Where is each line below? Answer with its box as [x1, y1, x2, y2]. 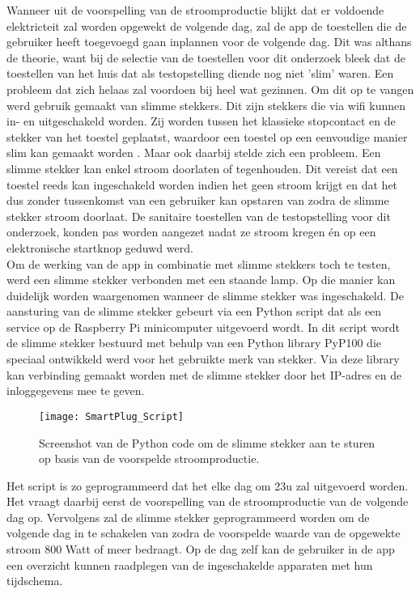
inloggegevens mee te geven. [6, 382, 145, 399]
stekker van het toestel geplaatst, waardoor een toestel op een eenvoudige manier [6, 128, 408, 145]
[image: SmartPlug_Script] [39, 410, 184, 422]
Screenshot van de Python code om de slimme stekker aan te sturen [39, 434, 375, 451]
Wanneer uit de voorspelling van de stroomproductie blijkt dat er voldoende [6, 2, 384, 18]
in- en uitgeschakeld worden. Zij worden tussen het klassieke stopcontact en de [6, 112, 396, 129]
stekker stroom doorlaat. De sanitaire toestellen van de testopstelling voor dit [6, 207, 391, 224]
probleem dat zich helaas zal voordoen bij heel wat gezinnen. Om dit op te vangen [6, 80, 414, 97]
